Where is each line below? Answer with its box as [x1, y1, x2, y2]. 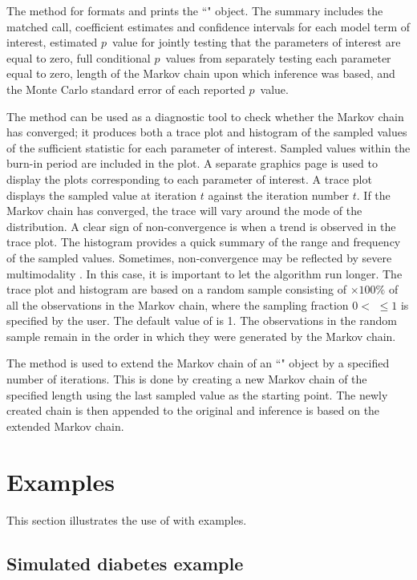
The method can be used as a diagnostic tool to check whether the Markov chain [6, 107, 404, 124]
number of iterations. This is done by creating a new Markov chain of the [6, 371, 367, 387]
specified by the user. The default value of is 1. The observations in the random [6, 312, 397, 329]
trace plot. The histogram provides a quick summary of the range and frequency [6, 233, 401, 250]
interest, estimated [6, 34, 98, 51]
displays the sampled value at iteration [6, 186, 197, 203]
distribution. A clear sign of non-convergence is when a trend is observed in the [6, 217, 396, 234]
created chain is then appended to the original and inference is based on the [6, 402, 380, 419]
